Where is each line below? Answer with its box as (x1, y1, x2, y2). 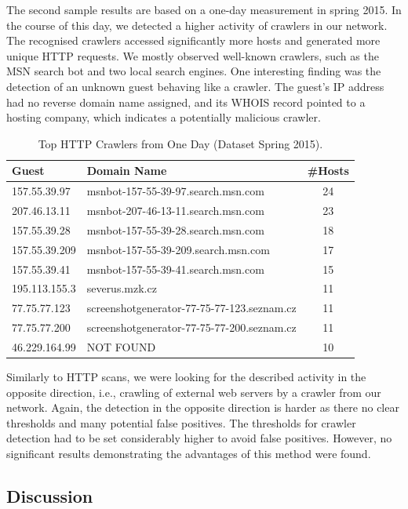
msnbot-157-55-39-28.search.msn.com (86, 221, 264, 238)
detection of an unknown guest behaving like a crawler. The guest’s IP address (6, 78, 384, 94)
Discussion (6, 483, 93, 507)
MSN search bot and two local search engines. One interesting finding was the (6, 63, 381, 79)
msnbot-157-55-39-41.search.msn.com (86, 260, 264, 277)
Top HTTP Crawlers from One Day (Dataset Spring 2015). (38, 135, 323, 151)
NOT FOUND (86, 338, 156, 354)
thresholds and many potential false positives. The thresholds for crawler (6, 414, 356, 431)
